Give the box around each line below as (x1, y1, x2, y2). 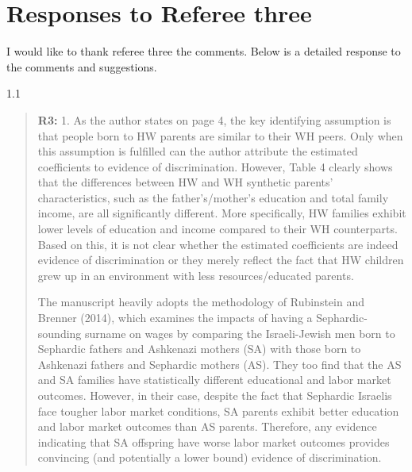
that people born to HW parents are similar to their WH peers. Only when (37, 127, 403, 144)
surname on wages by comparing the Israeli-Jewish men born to (85, 324, 395, 341)
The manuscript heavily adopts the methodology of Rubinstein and (37, 294, 364, 310)
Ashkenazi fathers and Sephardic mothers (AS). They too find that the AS (37, 355, 402, 372)
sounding (37, 324, 82, 341)
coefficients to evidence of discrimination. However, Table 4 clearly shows (37, 158, 393, 175)
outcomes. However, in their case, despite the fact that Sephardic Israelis (37, 387, 392, 403)
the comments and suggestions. (6, 58, 157, 75)
